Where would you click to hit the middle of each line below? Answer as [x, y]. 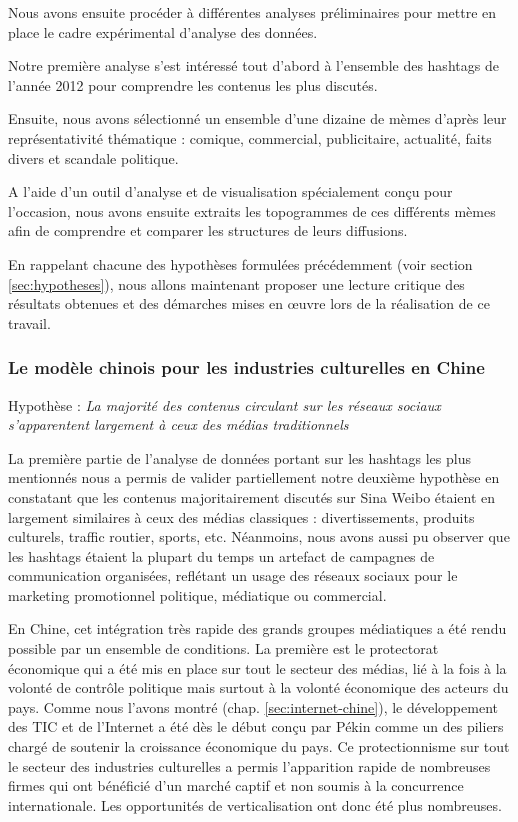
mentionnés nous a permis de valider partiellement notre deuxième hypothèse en [254, 477]
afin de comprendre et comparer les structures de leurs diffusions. [208, 230]
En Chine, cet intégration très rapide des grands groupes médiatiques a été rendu [257, 628]
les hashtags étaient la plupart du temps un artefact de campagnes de [221, 555]
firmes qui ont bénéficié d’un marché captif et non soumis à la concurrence [236, 785]
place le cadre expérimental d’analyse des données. [163, 31]
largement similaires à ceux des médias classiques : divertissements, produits [241, 516]
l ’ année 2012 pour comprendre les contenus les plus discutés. [193, 84]
